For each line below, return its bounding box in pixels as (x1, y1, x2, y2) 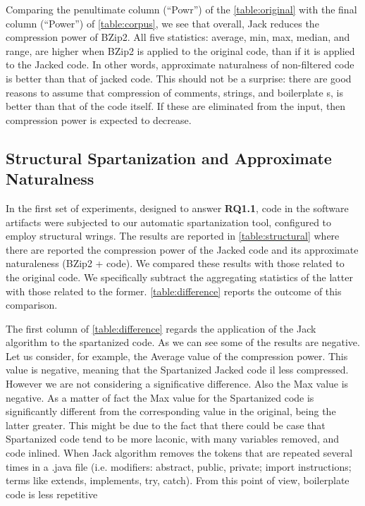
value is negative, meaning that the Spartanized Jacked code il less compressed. (6, 362, 349, 377)
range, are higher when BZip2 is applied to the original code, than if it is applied (6, 43, 355, 58)
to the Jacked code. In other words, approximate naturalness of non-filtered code (6, 57, 354, 72)
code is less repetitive (6, 486, 98, 501)
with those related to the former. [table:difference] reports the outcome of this (6, 283, 342, 298)
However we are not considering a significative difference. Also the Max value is (6, 376, 349, 391)
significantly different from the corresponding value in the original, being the (6, 404, 336, 419)
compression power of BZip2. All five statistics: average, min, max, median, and (6, 30, 350, 44)
